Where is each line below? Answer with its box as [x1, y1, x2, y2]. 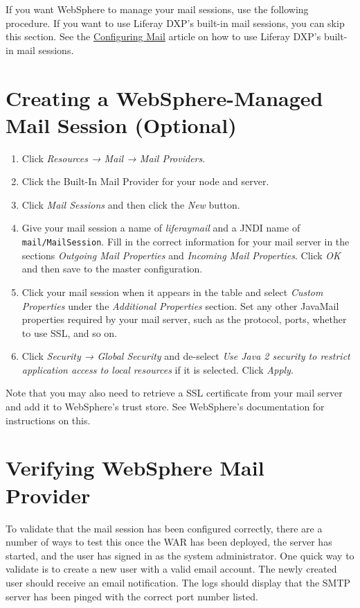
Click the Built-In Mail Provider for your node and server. [21, 174, 269, 189]
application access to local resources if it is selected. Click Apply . [21, 362, 294, 376]
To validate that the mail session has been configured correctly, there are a [6, 521, 323, 535]
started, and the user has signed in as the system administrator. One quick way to [6, 548, 354, 562]
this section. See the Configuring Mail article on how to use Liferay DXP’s [6, 29, 321, 44]
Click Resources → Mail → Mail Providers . [21, 150, 206, 165]
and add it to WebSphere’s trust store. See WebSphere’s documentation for [6, 399, 325, 414]
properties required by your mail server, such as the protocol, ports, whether [21, 312, 347, 327]
